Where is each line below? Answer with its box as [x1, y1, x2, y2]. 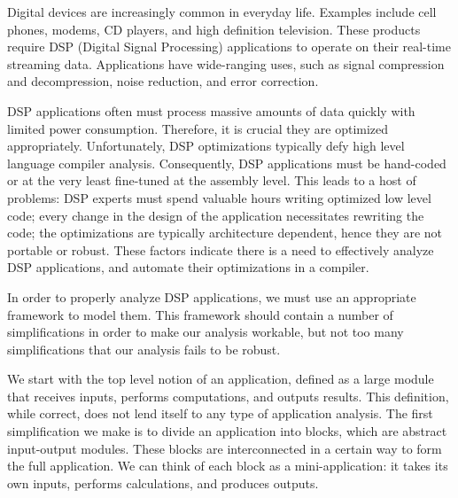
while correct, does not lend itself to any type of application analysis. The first [7, 404, 433, 423]
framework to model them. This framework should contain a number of [7, 305, 393, 323]
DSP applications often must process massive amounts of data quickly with [7, 101, 415, 120]
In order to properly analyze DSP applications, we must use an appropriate [7, 287, 416, 306]
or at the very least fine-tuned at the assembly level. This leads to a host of [7, 171, 416, 190]
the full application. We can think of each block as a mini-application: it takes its [7, 456, 448, 475]
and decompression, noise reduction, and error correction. [7, 72, 319, 90]
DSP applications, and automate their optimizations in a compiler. [7, 258, 369, 276]
